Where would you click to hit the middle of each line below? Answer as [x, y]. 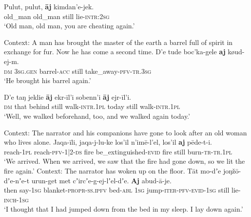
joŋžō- [232, 170]
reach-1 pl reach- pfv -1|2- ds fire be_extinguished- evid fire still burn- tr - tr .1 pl [118, 151]
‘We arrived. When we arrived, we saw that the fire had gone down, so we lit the [125, 161]
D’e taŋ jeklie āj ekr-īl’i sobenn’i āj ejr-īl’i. [68, 97]
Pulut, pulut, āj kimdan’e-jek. [49, 6]
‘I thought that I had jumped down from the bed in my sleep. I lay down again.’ [124, 209]
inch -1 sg [16, 199]
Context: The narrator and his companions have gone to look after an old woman [125, 132]
